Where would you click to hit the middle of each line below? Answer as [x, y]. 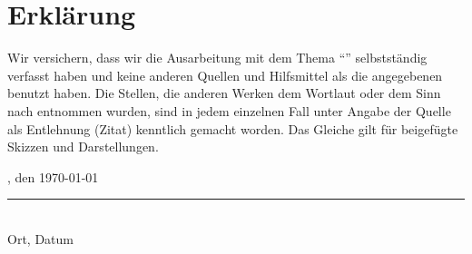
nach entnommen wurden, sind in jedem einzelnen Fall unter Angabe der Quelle [229, 110]
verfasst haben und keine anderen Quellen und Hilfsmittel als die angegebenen [225, 75]
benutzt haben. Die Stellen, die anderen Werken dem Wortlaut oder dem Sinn [224, 93]
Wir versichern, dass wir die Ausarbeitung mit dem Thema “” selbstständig [217, 58]
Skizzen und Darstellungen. [83, 147]
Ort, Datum [40, 238]
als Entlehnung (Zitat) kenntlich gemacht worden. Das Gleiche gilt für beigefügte [233, 128]
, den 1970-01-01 [53, 176]
